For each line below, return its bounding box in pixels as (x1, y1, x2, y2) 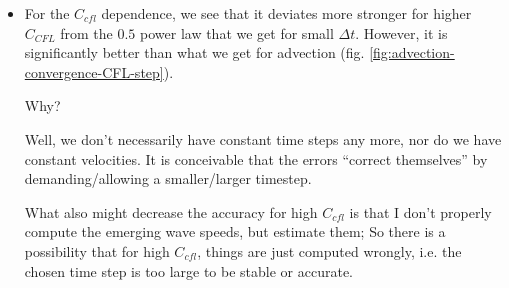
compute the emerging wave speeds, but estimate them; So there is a (24, 221, 446, 242)
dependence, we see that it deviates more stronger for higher (101, 3, 472, 23)
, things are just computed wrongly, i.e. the (197, 240, 462, 261)
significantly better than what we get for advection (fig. (24, 42, 365, 63)
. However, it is (355, 22, 448, 43)
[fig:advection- (369, 42, 455, 63)
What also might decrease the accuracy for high (24, 201, 318, 222)
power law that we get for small (140, 22, 334, 43)
